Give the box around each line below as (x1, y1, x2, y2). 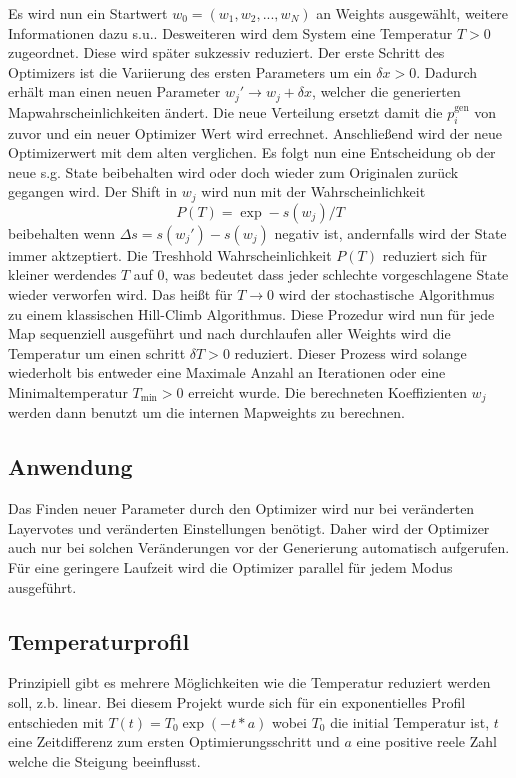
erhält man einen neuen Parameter (8, 81, 221, 102)
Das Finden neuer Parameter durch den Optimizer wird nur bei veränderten (8, 498, 475, 519)
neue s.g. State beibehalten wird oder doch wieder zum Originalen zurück (8, 161, 459, 182)
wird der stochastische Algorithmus (278, 284, 495, 305)
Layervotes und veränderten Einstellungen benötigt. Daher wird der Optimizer (8, 517, 490, 538)
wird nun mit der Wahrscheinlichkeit (201, 181, 426, 202)
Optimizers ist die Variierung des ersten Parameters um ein (8, 61, 372, 82)
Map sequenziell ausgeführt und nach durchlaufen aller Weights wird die (8, 323, 451, 344)
